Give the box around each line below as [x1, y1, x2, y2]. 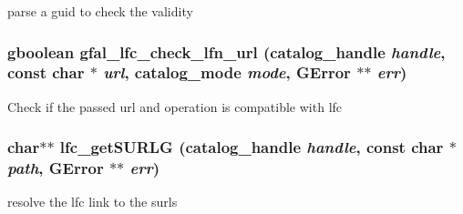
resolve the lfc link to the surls [7, 192, 178, 211]
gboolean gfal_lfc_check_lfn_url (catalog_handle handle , [7, 40, 446, 63]
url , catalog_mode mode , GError [103, 61, 351, 84]
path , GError [7, 157, 104, 179]
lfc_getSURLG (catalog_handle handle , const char [59, 136, 444, 158]
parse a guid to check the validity [7, 2, 193, 20]
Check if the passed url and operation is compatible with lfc [7, 97, 343, 116]
